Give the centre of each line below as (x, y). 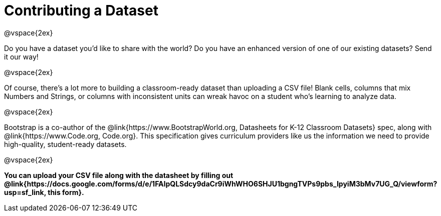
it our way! (21, 56)
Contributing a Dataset (81, 10)
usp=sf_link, (25, 192)
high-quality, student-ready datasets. (65, 144)
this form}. (66, 192)
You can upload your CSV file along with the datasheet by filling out (119, 175)
